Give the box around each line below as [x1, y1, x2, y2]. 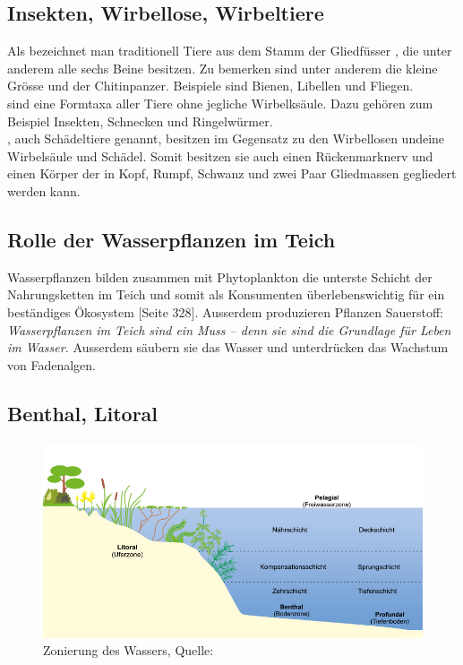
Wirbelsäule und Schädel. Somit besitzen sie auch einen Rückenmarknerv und [7, 146, 433, 165]
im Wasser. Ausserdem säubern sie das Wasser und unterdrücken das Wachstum [7, 338, 449, 357]
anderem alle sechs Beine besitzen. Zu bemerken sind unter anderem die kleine [7, 58, 438, 77]
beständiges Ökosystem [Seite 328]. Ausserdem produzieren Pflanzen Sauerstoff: [7, 302, 443, 321]
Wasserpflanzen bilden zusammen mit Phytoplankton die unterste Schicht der [7, 267, 433, 286]
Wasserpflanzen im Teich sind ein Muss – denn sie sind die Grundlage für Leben [7, 320, 451, 339]
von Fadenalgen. [7, 355, 96, 374]
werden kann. [7, 181, 81, 200]
